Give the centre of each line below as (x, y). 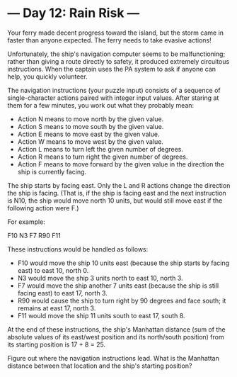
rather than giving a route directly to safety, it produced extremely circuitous (118, 61)
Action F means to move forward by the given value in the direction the (121, 164)
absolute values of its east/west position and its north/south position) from (116, 337)
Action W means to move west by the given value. (91, 141)
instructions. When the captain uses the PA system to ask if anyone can (112, 69)
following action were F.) (43, 208)
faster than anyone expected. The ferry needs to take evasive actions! (109, 40)
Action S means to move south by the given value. (91, 126)
